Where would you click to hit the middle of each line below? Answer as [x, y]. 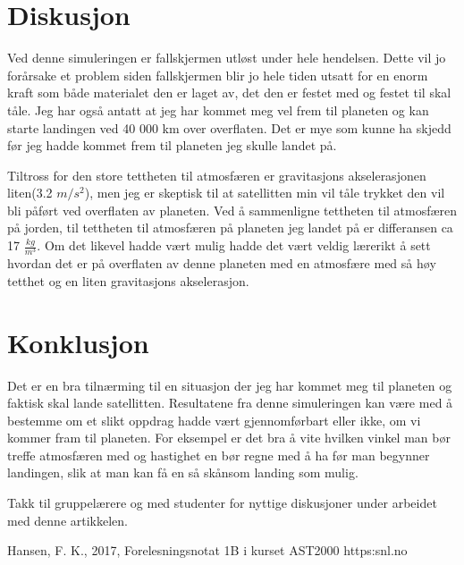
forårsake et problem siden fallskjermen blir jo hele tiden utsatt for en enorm [218, 75]
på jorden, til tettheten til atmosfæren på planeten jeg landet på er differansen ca [230, 228]
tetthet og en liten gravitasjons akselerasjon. [128, 280]
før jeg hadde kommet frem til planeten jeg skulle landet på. [172, 145]
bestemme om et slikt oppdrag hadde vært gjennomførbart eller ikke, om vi [214, 420]
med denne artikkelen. [67, 520]
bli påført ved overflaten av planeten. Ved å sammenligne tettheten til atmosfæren [232, 210]
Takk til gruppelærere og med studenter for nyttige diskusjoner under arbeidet [222, 503]
